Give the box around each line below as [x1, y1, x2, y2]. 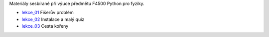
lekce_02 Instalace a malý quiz [21, 16, 85, 22]
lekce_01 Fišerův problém [21, 10, 74, 16]
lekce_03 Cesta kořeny [21, 23, 69, 29]
